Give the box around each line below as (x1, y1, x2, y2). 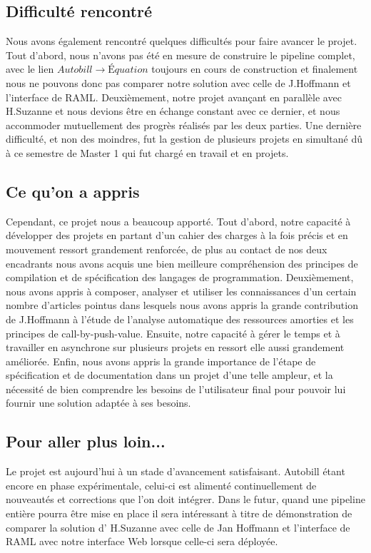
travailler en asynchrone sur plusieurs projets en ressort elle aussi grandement (6, 340, 345, 355)
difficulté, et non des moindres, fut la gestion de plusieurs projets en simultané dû (6, 131, 362, 146)
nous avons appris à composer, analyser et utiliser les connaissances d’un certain (6, 283, 357, 298)
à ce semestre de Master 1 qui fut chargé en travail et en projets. (6, 145, 289, 160)
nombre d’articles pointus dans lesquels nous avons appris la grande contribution (6, 298, 358, 313)
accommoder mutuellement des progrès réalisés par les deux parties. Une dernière (6, 117, 362, 132)
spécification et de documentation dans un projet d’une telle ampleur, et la (6, 367, 333, 382)
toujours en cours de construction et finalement (151, 61, 358, 76)
